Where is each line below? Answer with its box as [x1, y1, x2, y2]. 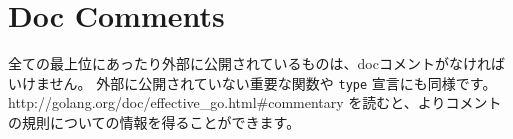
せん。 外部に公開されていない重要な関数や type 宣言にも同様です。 [49, 72, 497, 93]
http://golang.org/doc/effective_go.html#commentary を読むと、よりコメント [8, 92, 502, 113]
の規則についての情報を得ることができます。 [8, 111, 301, 132]
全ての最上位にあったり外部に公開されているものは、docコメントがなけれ [8, 53, 491, 74]
